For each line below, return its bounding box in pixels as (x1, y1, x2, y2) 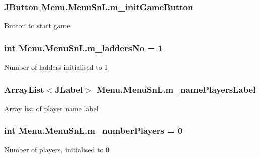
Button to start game (4, 20, 70, 31)
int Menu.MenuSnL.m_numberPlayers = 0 (4, 124, 183, 137)
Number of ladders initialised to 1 (4, 62, 108, 72)
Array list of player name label (4, 102, 99, 113)
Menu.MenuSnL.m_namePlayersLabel (97, 83, 256, 95)
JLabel (55, 83, 83, 95)
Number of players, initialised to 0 (4, 144, 110, 154)
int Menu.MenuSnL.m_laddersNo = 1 (4, 41, 163, 54)
